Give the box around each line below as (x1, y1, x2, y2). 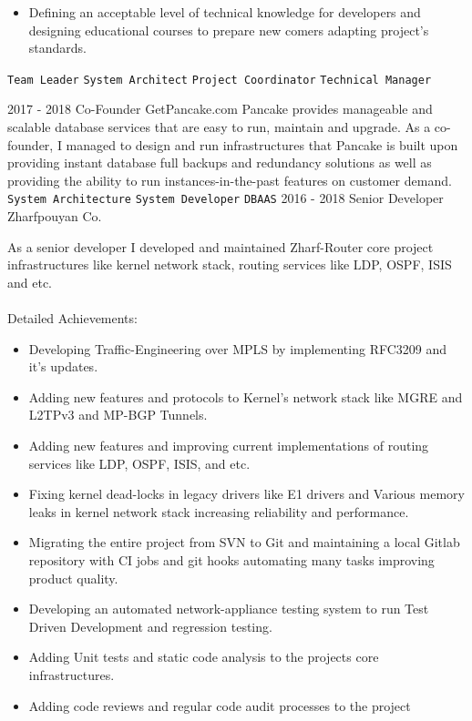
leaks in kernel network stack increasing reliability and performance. (28, 502, 409, 521)
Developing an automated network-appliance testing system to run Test (28, 599, 429, 618)
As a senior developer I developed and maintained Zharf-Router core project (7, 237, 434, 256)
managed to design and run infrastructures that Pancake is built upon (66, 135, 458, 154)
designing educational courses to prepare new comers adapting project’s (28, 20, 429, 39)
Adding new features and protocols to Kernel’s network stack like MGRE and (28, 387, 463, 406)
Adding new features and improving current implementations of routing (28, 436, 429, 454)
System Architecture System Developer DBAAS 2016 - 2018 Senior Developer (7, 188, 444, 208)
